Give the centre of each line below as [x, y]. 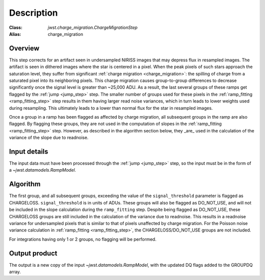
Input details [29, 151]
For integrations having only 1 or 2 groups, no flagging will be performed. [83, 239]
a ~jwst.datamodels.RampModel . [42, 170]
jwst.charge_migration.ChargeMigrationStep [93, 27]
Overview [24, 48]
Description [34, 13]
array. [15, 272]
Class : [16, 27]
